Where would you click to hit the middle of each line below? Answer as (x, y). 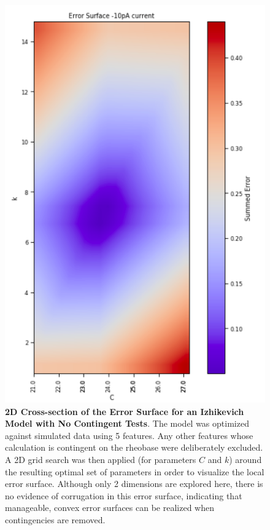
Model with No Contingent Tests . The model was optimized (127, 423)
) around (245, 459)
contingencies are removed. (55, 519)
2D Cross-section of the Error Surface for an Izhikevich (125, 411)
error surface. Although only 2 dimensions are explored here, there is (134, 484)
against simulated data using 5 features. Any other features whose (129, 435)
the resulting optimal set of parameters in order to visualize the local (135, 471)
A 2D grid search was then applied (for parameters (101, 459)
